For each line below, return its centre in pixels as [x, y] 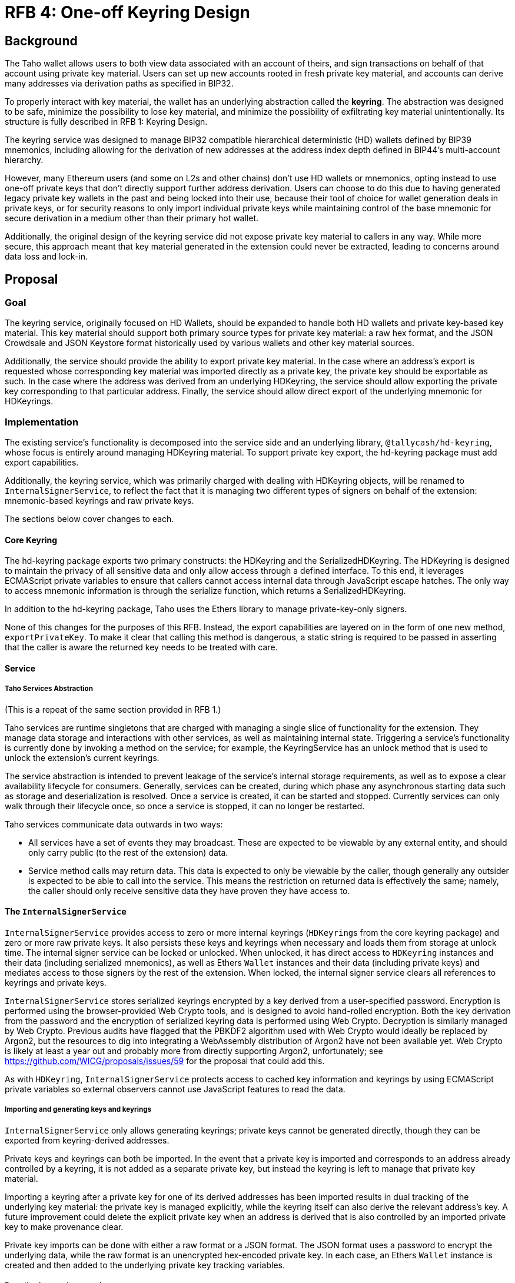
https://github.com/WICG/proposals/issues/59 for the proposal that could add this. [165, 1061]
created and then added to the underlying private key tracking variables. [145, 1265]
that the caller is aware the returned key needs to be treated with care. [141, 647]
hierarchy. [24, 160]
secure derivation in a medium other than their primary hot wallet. [132, 218]
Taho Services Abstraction [49, 689]
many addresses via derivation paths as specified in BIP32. [119, 84]
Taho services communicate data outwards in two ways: [114, 824]
